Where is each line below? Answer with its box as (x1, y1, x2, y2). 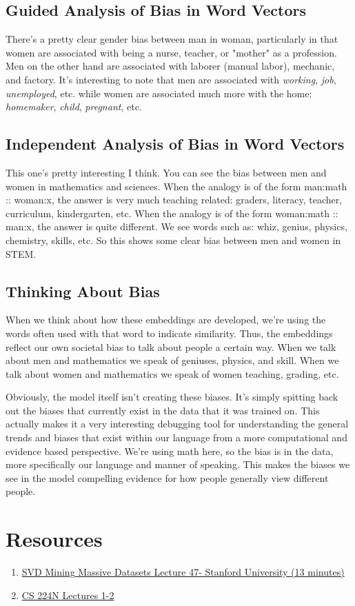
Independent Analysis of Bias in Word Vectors (6, 133, 345, 154)
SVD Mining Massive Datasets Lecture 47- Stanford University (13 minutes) (21, 565, 345, 579)
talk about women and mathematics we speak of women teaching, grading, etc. (6, 366, 339, 381)
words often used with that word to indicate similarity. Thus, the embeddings (6, 325, 333, 340)
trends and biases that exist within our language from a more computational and (6, 430, 347, 445)
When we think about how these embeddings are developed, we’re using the (6, 312, 326, 327)
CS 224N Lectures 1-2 (21, 587, 114, 602)
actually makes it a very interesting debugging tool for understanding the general (6, 416, 349, 431)
